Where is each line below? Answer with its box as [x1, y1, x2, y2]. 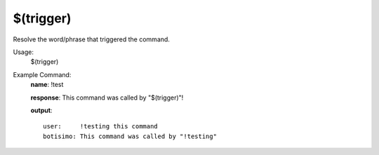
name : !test [30, 81, 64, 89]
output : [30, 106, 53, 114]
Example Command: [13, 70, 72, 79]
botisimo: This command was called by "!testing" [43, 132, 218, 140]
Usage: [13, 48, 34, 56]
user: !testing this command [43, 123, 158, 130]
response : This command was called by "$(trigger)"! [30, 93, 184, 102]
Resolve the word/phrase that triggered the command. [13, 35, 170, 43]
